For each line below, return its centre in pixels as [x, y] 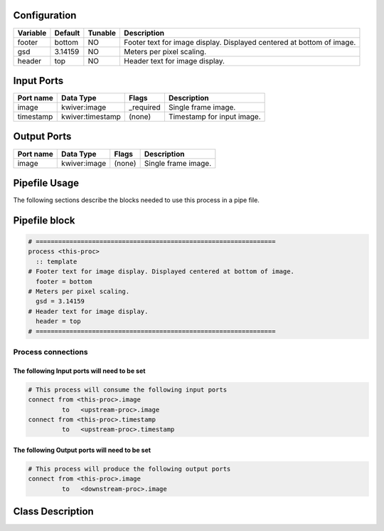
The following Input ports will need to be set [79, 371]
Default [67, 33]
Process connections [50, 352]
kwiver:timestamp [91, 117]
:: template [57, 261]
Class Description [53, 511]
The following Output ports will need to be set [82, 450]
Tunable [102, 33]
